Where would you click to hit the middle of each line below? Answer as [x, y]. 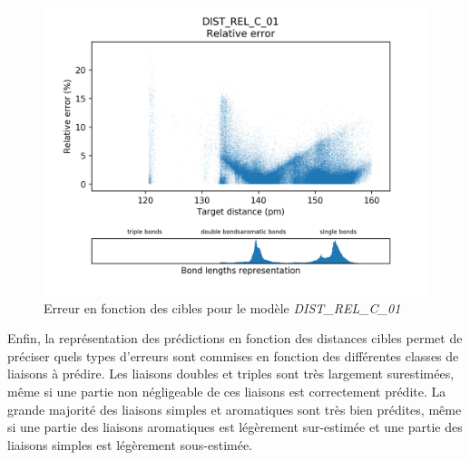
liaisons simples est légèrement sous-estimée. [130, 444]
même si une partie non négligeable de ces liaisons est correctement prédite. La [227, 391]
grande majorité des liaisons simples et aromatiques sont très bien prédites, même [235, 409]
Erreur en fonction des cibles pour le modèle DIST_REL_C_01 [222, 307]
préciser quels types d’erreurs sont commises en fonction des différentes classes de [233, 355]
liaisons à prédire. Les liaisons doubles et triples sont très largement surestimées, [231, 374]
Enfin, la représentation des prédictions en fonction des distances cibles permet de [235, 338]
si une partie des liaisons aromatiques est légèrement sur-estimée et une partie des [235, 427]
